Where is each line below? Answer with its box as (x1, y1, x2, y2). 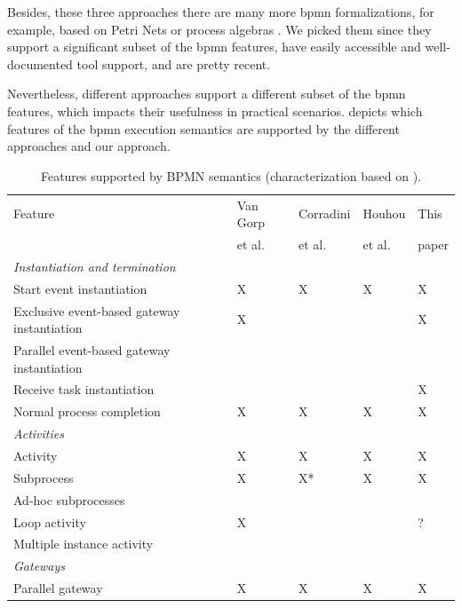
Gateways (13, 557, 66, 575)
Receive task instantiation (13, 380, 155, 399)
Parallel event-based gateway (13, 341, 171, 359)
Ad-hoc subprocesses (13, 490, 125, 509)
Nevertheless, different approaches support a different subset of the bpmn (7, 84, 406, 103)
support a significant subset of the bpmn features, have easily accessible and (7, 37, 421, 56)
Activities (13, 424, 64, 443)
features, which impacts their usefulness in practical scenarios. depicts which (7, 101, 423, 120)
